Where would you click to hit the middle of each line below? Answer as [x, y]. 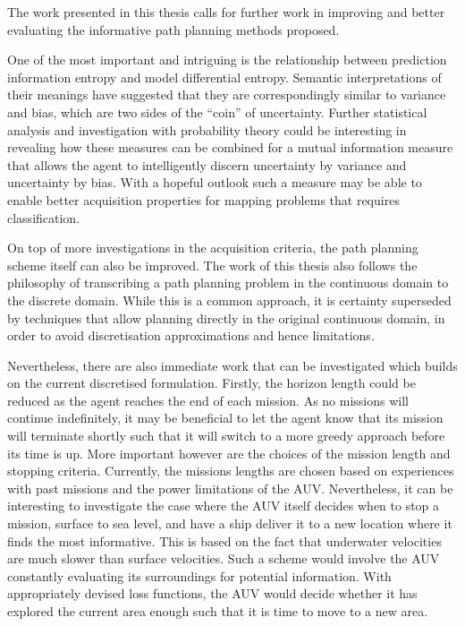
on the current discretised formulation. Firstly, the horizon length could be [211, 383]
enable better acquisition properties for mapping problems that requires [203, 199]
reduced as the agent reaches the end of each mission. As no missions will [208, 400]
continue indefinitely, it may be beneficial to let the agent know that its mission [225, 418]
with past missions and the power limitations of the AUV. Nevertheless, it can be [230, 488]
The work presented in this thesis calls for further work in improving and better [226, 12]
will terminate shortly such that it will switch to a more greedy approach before [226, 436]
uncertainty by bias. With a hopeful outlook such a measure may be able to [215, 182]
